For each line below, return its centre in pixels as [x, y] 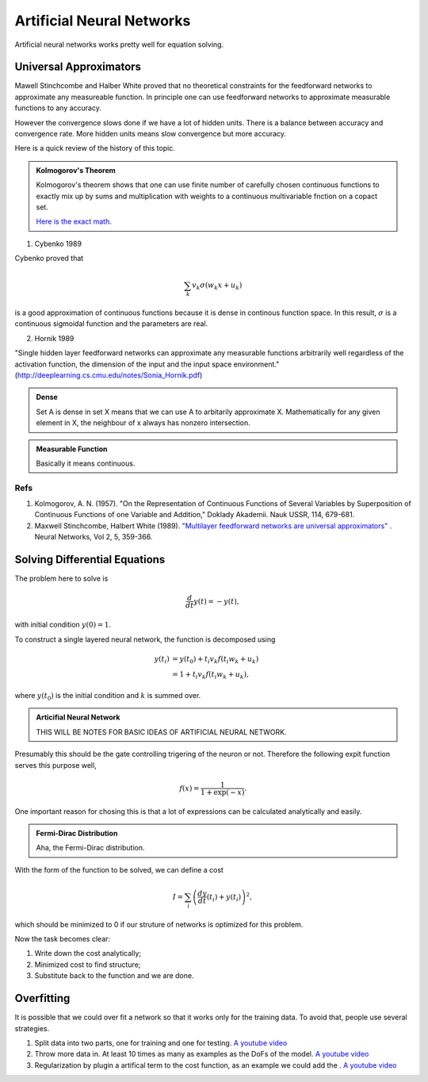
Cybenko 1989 [58, 244]
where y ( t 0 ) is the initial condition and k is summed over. [108, 696]
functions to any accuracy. [58, 108]
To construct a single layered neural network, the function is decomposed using [145, 639]
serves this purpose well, [55, 765]
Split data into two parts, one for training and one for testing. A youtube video [161, 1042]
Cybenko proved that [49, 259]
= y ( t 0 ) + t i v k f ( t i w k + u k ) [215, 660]
